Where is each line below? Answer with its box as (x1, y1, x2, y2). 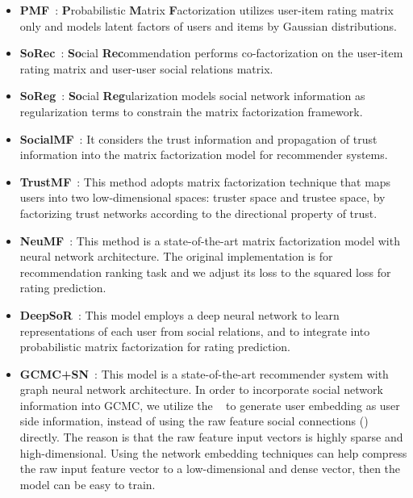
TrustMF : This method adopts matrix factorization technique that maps (19, 173, 391, 190)
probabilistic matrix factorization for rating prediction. (19, 338, 291, 355)
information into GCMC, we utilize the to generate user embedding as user (19, 396, 400, 413)
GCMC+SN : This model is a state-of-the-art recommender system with (19, 365, 389, 382)
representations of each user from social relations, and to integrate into (19, 322, 370, 339)
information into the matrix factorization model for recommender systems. (19, 146, 388, 163)
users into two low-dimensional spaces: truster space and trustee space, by (19, 189, 386, 206)
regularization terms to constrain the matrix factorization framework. (19, 103, 363, 119)
